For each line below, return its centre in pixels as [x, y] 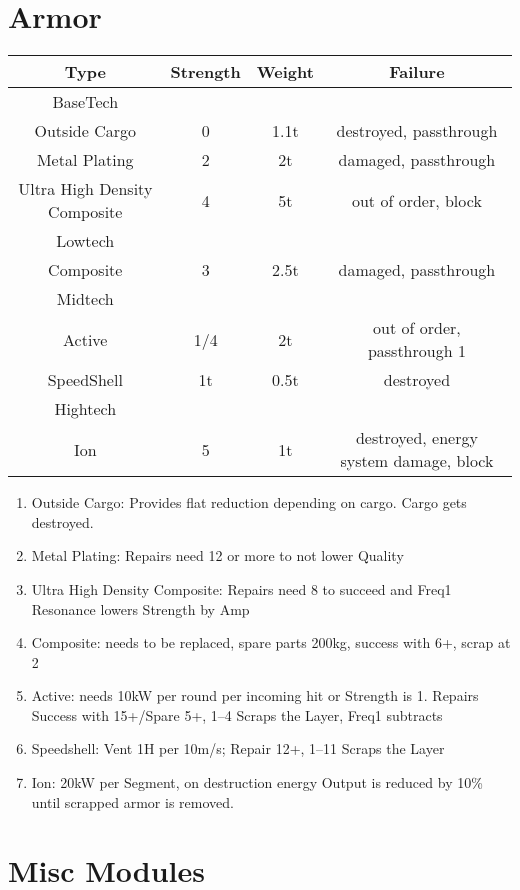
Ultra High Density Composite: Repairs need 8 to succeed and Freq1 [241, 588]
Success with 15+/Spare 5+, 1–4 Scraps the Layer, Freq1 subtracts [237, 714]
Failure [417, 72]
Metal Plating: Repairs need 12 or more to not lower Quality [217, 555]
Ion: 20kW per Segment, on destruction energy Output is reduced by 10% [257, 782]
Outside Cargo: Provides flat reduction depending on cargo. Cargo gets [249, 502]
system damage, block [417, 461]
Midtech [85, 299]
